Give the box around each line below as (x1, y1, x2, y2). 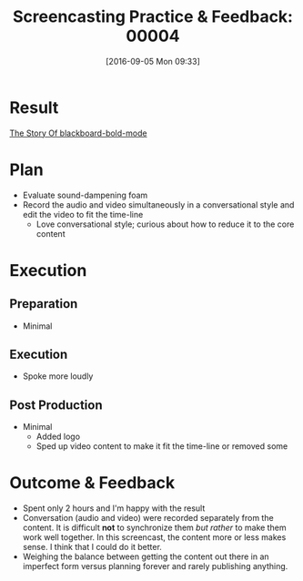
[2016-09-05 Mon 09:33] (106, 56, 200, 66)
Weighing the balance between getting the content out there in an (22, 551, 270, 562)
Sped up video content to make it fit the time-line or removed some (35, 441, 288, 452)
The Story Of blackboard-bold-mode (9, 127, 147, 138)
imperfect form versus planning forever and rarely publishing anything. (22, 561, 288, 572)
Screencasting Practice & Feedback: (12, 6, 294, 27)
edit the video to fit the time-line (22, 209, 144, 219)
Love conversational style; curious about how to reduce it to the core (35, 219, 295, 229)
